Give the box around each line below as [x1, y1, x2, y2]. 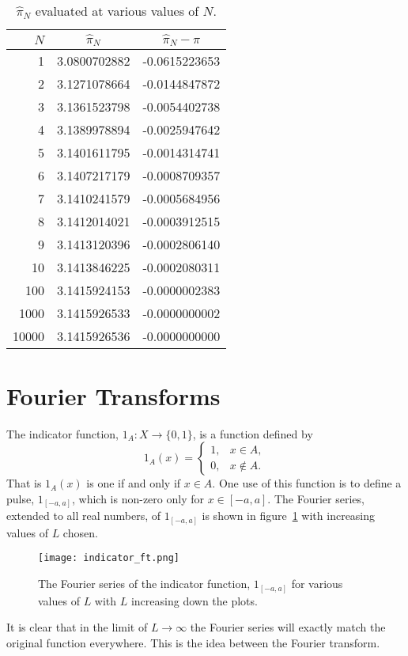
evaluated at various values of [35, 2, 199, 20]
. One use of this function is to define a [212, 475, 402, 491]
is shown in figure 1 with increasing [202, 507, 376, 524]
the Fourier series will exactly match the [190, 619, 386, 635]
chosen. [62, 524, 98, 540]
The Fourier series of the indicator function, [38, 575, 251, 592]
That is [6, 475, 42, 491]
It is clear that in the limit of [6, 619, 148, 635]
